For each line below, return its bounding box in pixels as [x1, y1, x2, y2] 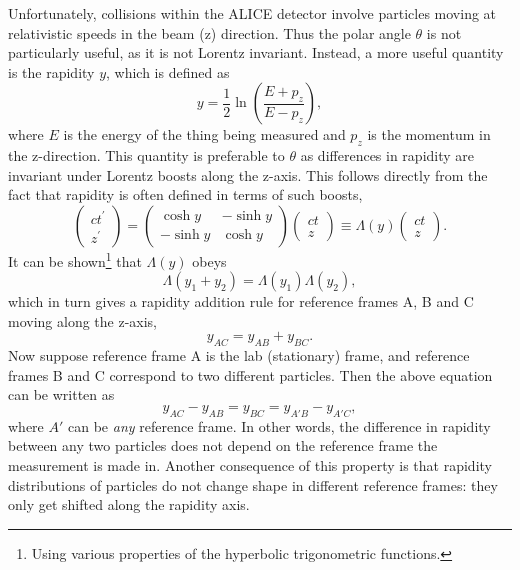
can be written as [8, 384, 115, 405]
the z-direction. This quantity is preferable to [8, 145, 285, 166]
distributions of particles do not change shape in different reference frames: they [8, 474, 498, 495]
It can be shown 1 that [8, 247, 142, 271]
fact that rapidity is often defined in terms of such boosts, [8, 184, 363, 205]
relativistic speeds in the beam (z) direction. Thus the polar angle [8, 22, 411, 43]
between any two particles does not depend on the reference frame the [8, 435, 438, 456]
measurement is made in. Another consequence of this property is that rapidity [8, 454, 492, 475]
